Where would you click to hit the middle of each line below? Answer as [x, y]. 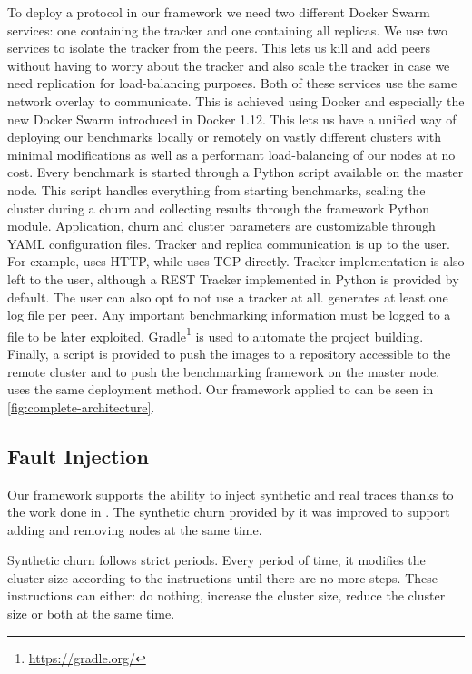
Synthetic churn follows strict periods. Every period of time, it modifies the [216, 560]
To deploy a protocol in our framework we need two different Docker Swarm [219, 12]
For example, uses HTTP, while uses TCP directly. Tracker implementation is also [236, 261]
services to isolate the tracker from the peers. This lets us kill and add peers [219, 48]
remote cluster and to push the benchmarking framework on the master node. [224, 371]
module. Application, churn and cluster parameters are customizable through [221, 226]
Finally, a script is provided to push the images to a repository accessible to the [229, 353]
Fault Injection [78, 456]
